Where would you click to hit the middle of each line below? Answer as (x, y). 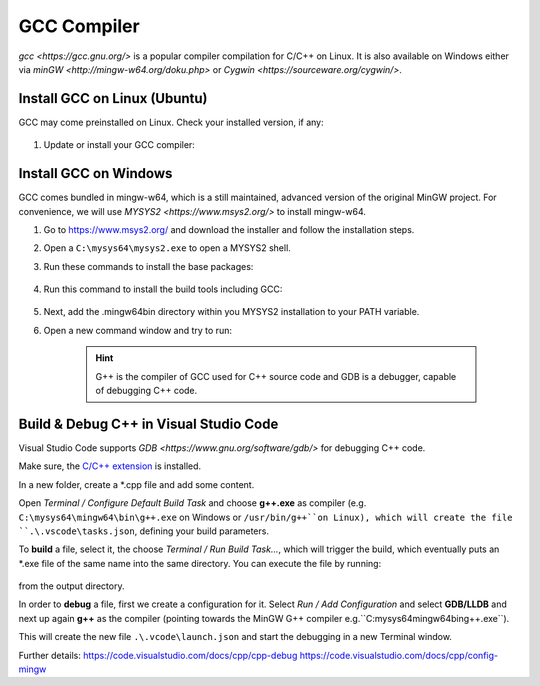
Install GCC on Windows (95, 173)
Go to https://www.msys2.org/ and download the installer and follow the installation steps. (229, 229)
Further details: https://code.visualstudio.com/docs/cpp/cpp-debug (158, 655)
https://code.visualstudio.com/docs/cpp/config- (399, 655)
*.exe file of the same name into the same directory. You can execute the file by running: (200, 563)
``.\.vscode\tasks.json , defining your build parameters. (144, 531)
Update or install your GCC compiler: (119, 145)
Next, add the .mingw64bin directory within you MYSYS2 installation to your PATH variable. (231, 312)
